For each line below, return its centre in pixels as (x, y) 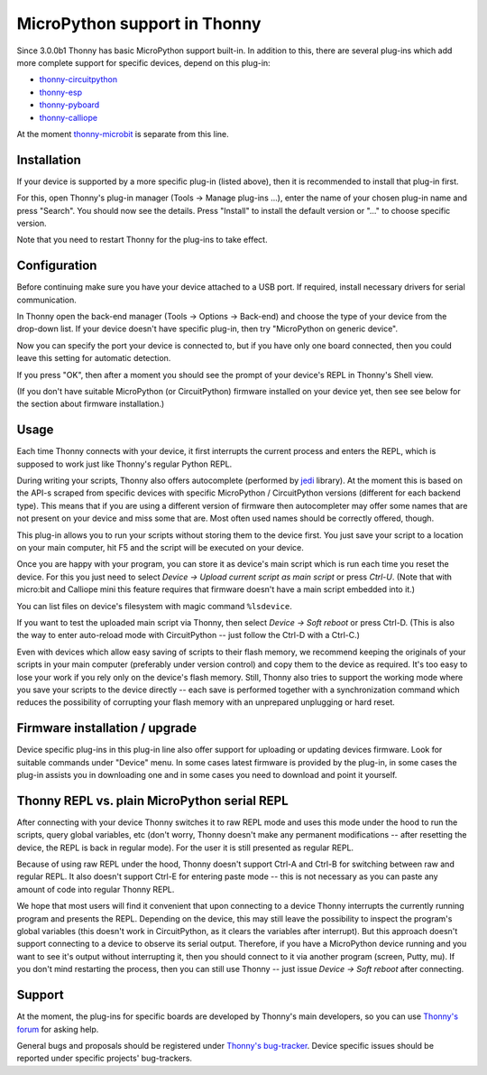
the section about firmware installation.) (91, 404)
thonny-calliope (69, 117)
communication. (46, 300)
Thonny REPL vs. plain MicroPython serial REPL (152, 800)
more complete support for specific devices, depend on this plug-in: (143, 62)
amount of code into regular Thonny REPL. (96, 889)
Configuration (57, 266)
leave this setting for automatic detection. (94, 358)
